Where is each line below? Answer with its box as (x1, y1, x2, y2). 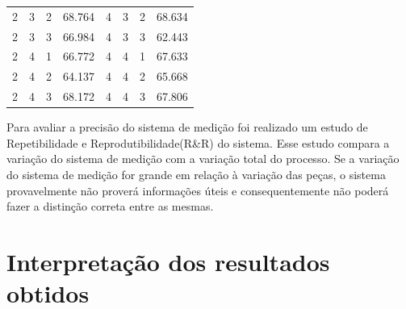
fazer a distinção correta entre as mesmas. (6, 198, 214, 215)
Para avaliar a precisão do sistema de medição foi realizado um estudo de (6, 119, 368, 136)
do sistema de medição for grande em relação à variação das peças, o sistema (6, 166, 386, 182)
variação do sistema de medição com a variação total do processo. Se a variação (6, 150, 400, 167)
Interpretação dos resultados (6, 244, 330, 278)
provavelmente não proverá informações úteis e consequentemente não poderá (6, 182, 389, 198)
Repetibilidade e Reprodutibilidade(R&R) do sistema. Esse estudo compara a (6, 134, 390, 151)
